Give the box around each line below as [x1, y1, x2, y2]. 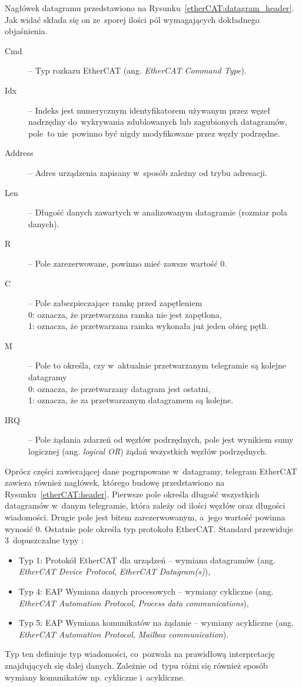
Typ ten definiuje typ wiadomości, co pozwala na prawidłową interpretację [5, 648, 275, 660]
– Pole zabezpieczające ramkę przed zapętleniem [28, 297, 203, 309]
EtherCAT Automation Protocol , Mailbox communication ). [18, 628, 229, 640]
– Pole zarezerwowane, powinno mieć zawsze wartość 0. [28, 257, 227, 269]
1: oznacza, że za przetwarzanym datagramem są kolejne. [28, 394, 234, 406]
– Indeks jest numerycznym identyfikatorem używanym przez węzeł [28, 104, 270, 116]
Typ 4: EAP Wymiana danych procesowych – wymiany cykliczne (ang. [18, 585, 274, 597]
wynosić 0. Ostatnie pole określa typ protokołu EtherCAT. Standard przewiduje [5, 522, 293, 535]
